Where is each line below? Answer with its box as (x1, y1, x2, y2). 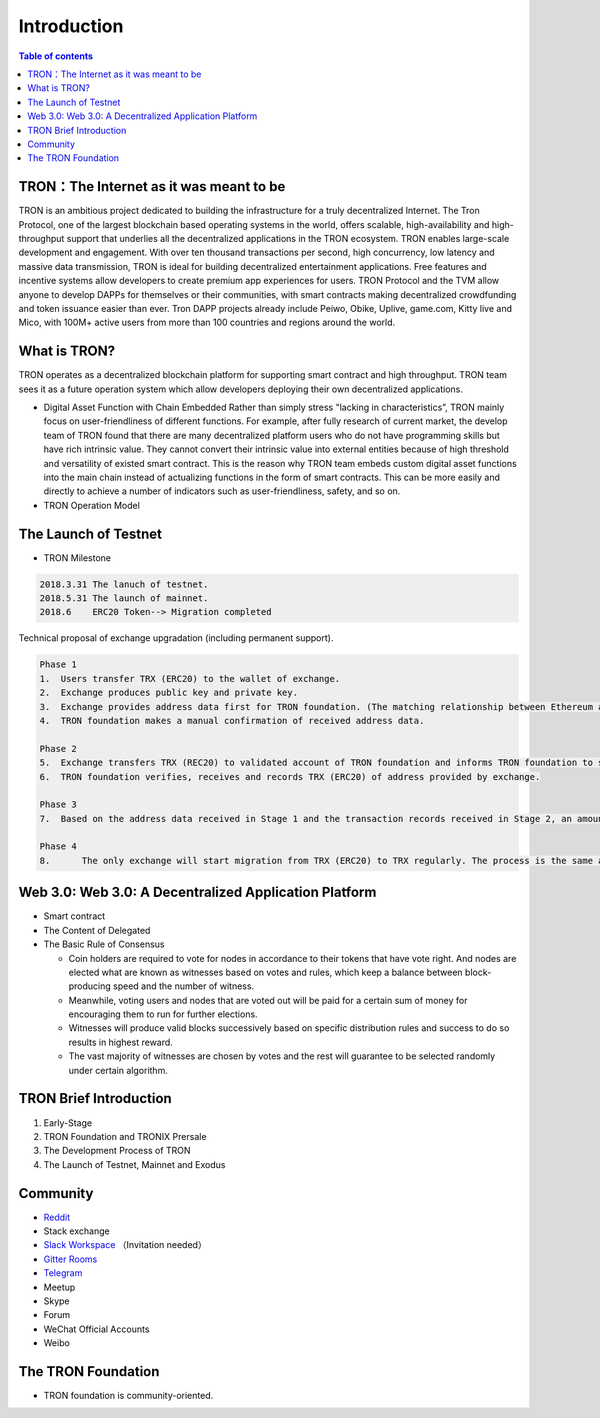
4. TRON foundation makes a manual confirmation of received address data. (39, 715, 425, 726)
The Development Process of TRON (43, 1145, 191, 1157)
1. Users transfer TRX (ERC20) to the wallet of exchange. (39, 673, 341, 684)
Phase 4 (39, 841, 77, 852)
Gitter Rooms (43, 1253, 98, 1265)
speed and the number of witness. (113, 980, 255, 992)
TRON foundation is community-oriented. (43, 1390, 214, 1402)
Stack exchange (43, 1225, 110, 1237)
